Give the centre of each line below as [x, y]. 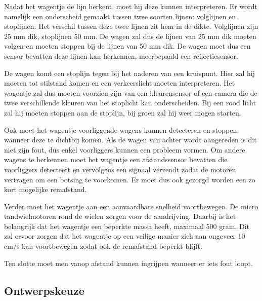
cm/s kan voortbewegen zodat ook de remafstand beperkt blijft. [103, 246]
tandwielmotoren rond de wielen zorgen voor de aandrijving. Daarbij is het [120, 216]
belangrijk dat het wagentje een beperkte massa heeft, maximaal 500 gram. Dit [127, 226]
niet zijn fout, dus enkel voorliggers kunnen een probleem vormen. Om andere [125, 149]
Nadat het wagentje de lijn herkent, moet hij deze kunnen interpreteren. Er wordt [131, 6]
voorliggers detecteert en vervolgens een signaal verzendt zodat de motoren [120, 169]
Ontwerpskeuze [44, 290]
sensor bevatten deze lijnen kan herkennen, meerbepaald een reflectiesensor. [121, 55]
